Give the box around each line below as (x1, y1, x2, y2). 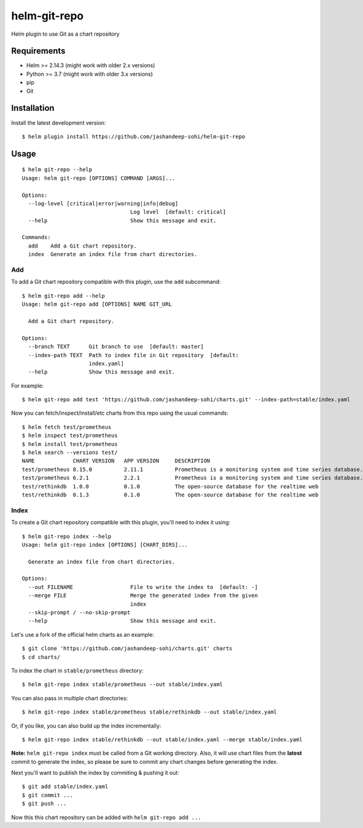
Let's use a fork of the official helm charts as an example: (11, 631, 154, 638)
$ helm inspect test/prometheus (22, 432, 118, 439)
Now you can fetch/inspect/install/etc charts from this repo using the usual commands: (11, 409, 229, 417)
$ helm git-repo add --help (22, 292, 105, 299)
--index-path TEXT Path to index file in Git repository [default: (28, 352, 239, 358)
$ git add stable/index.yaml (22, 783, 108, 790)
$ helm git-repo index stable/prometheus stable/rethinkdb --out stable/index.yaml (22, 709, 278, 715)
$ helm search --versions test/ (22, 449, 118, 456)
